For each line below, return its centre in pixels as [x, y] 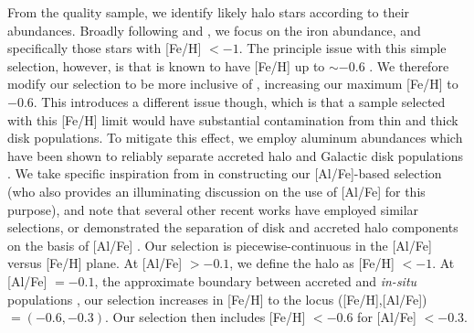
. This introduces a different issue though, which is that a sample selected [239, 101]
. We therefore [409, 65]
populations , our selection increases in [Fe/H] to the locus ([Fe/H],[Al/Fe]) [217, 299]
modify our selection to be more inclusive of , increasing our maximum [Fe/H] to [233, 84]
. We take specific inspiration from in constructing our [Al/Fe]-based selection [225, 173]
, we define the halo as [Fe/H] [312, 263]
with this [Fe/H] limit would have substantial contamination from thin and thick [233, 119]
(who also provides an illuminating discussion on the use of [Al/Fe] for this [216, 191]
